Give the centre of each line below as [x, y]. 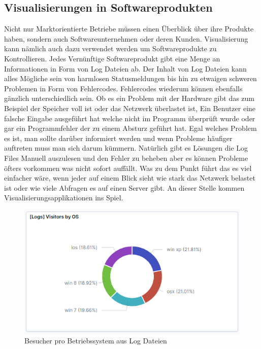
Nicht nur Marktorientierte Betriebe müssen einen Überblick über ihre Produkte [129, 29]
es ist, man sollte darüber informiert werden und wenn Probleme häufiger [118, 138]
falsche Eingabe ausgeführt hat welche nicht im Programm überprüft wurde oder [130, 118]
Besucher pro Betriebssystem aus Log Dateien [96, 341]
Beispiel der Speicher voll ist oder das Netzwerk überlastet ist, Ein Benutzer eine [130, 108]
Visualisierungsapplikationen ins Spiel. [64, 198]
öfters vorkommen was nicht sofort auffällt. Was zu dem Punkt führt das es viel [128, 168]
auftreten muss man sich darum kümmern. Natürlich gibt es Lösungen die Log [126, 148]
